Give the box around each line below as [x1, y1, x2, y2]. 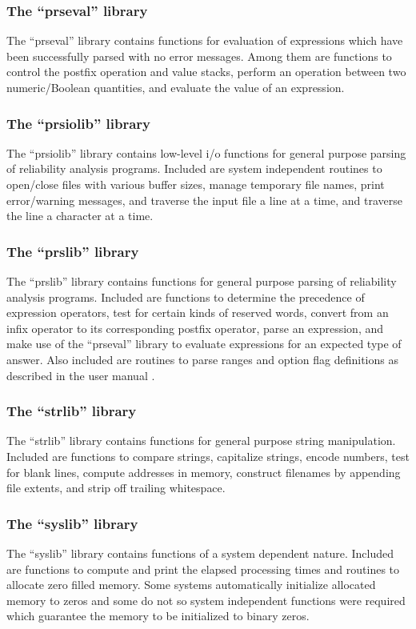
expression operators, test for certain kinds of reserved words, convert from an [6, 304, 389, 321]
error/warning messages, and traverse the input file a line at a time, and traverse [6, 191, 402, 208]
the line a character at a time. [6, 207, 154, 224]
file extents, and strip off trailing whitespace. [6, 479, 226, 496]
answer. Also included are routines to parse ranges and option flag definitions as [6, 351, 398, 367]
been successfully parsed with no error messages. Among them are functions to [6, 47, 392, 64]
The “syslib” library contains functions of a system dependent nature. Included [6, 544, 394, 561]
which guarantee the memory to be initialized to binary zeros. [6, 607, 310, 624]
